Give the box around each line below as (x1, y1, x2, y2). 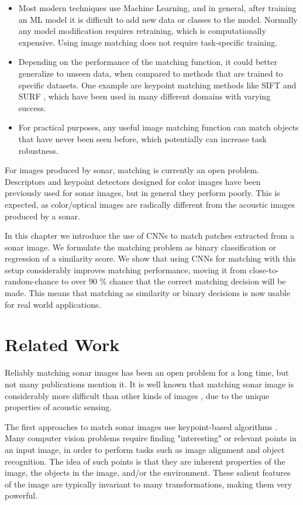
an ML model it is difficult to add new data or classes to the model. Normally (18, 13, 298, 25)
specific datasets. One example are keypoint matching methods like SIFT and (18, 78, 297, 91)
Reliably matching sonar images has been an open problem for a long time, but (5, 366, 289, 379)
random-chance (5, 275, 59, 287)
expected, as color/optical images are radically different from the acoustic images (5, 198, 295, 210)
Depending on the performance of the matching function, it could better (18, 56, 277, 68)
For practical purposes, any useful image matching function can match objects (18, 121, 299, 133)
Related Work (5, 332, 120, 356)
